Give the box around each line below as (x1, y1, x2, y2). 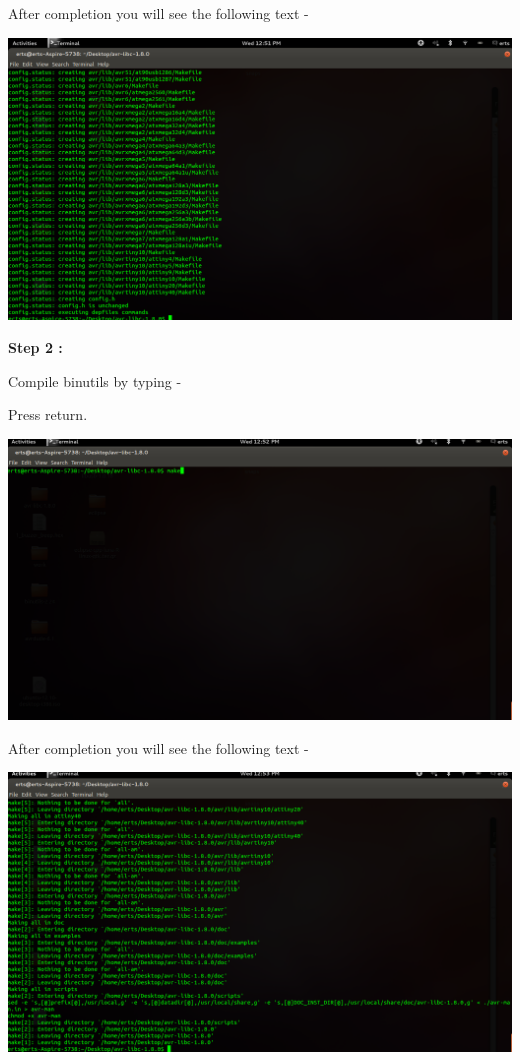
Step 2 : (8, 337, 63, 358)
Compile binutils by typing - (8, 370, 182, 391)
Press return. (8, 404, 88, 425)
